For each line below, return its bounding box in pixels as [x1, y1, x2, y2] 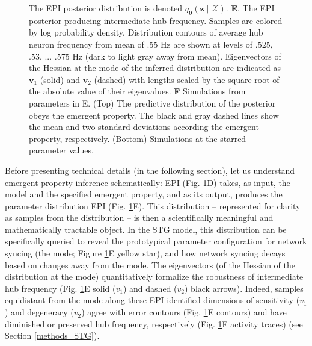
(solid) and [40, 73, 81, 85]
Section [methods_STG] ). [5, 329, 100, 342]
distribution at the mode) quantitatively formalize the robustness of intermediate [5, 270, 304, 283]
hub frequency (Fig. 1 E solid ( [5, 282, 116, 294]
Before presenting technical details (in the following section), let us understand [5, 164, 295, 176]
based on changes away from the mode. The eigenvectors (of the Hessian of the [5, 258, 295, 271]
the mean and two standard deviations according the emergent [29, 120, 259, 133]
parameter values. [29, 144, 94, 156]
